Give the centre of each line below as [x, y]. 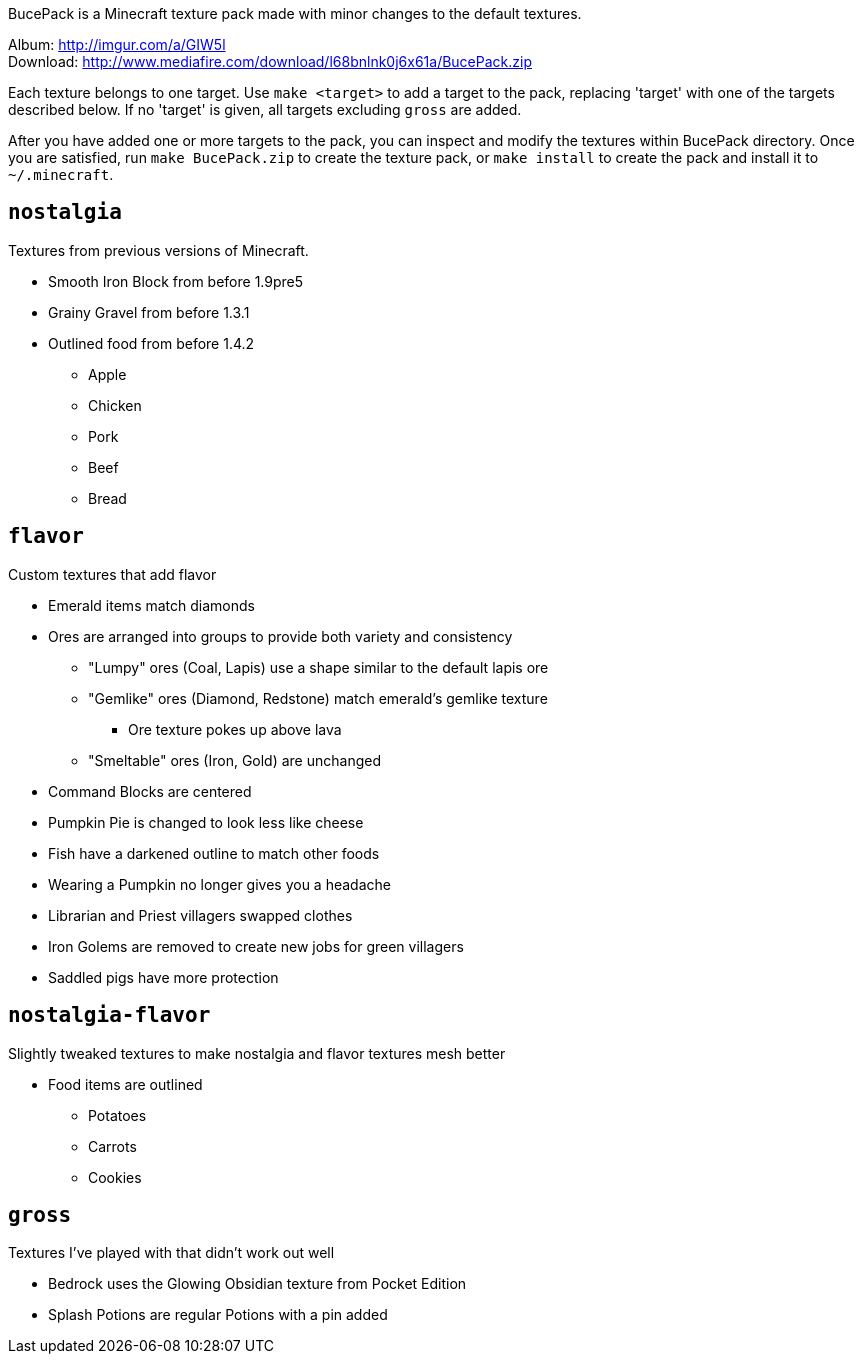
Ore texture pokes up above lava [235, 729]
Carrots [112, 1146]
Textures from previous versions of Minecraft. [158, 250]
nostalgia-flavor [109, 1015]
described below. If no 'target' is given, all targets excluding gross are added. [265, 109]
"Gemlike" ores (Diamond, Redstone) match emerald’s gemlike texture [318, 698]
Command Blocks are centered [150, 791]
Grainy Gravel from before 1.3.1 [149, 312]
